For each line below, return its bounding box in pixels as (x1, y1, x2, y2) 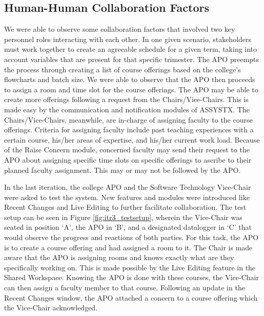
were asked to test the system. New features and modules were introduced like (4, 191, 250, 202)
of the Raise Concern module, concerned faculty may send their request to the (4, 144, 250, 155)
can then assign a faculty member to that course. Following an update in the (4, 282, 245, 293)
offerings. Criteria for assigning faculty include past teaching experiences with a (4, 124, 254, 135)
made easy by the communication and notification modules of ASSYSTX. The (4, 104, 250, 114)
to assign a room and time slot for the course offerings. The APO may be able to (4, 84, 258, 94)
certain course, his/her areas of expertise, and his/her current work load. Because (4, 134, 260, 145)
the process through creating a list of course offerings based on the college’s (4, 64, 241, 74)
